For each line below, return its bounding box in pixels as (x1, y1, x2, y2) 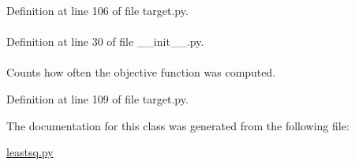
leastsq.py (6, 144, 54, 160)
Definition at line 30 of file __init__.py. (6, 33, 204, 50)
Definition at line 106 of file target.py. (6, 2, 189, 18)
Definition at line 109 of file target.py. (6, 90, 189, 107)
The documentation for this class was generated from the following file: (6, 117, 349, 133)
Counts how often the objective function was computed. (6, 64, 276, 81)
